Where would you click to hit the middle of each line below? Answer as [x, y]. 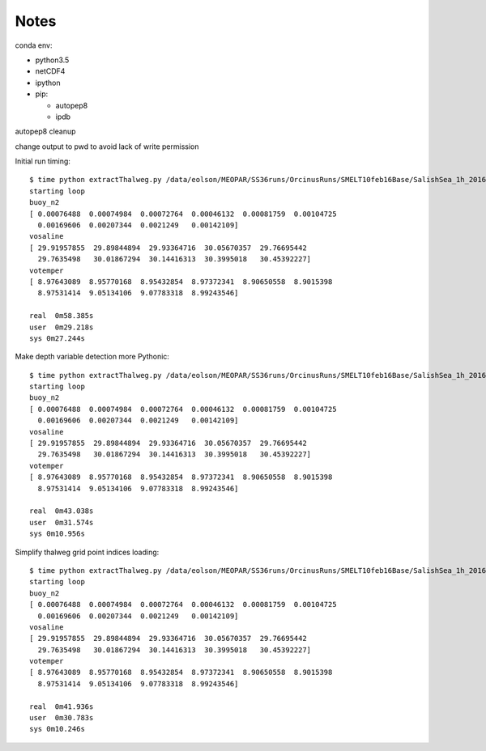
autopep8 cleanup [45, 132]
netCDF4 [50, 71]
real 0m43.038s [62, 511]
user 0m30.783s [62, 718]
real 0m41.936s [62, 706]
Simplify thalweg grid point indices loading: [87, 552]
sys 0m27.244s [57, 338]
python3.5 [52, 60]
